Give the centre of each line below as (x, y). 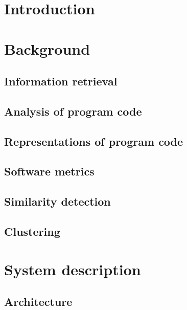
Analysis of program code (73, 111)
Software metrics (49, 171)
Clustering (32, 231)
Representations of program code (94, 141)
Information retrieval (61, 81)
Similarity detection (57, 201)
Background (47, 48)
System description (73, 269)
